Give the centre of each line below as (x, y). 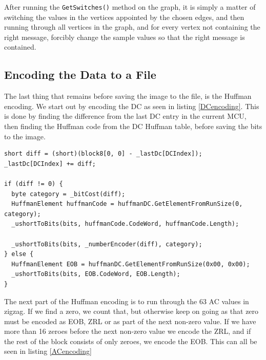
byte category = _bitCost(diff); (68, 194)
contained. (20, 47)
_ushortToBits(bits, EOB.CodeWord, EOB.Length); (96, 274)
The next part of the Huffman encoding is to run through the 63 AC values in (127, 301)
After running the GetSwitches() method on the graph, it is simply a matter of (130, 7)
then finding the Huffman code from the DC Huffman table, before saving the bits (133, 126)
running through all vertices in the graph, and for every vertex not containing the (132, 27)
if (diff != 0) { (34, 184)
